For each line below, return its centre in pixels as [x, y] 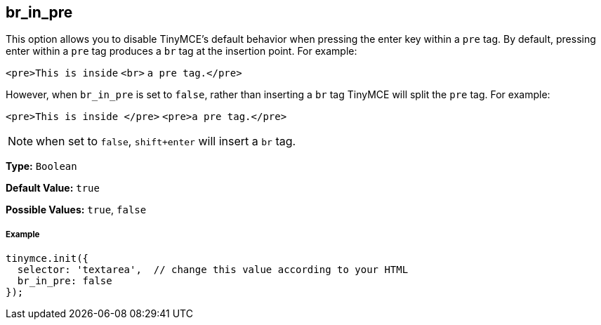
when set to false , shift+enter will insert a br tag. [166, 141]
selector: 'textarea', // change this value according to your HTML [213, 270]
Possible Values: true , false [76, 210]
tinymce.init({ [47, 259]
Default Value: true [53, 188]
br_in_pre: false [65, 281]
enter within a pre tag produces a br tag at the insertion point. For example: [181, 51]
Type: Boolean [41, 166]
